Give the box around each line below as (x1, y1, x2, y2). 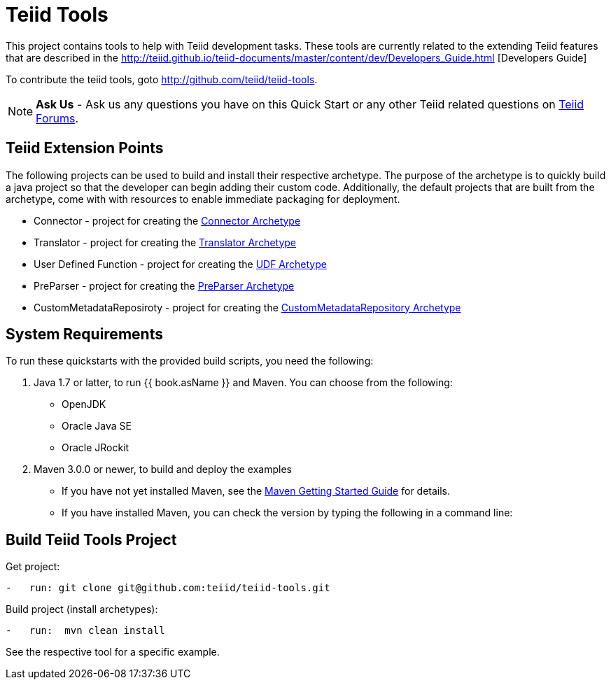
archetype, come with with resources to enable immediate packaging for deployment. (6, 192, 400, 205)
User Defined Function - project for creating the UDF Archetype (34, 257, 327, 270)
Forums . (36, 111, 79, 125)
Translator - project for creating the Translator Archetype (34, 236, 297, 248)
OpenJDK (62, 398, 106, 411)
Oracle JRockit (62, 442, 129, 454)
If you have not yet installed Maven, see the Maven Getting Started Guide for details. (62, 485, 451, 497)
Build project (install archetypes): (6, 603, 158, 616)
